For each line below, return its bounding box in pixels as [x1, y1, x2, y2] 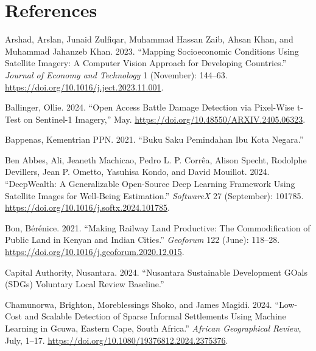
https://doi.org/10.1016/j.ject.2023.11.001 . [5, 80, 164, 93]
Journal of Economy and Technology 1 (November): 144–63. [5, 68, 228, 81]
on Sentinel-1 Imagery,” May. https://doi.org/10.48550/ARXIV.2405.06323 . [23, 112, 306, 125]
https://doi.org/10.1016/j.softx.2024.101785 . [5, 201, 170, 214]
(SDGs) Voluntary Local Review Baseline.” [5, 278, 164, 290]
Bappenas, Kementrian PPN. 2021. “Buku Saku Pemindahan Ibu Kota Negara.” [5, 133, 304, 146]
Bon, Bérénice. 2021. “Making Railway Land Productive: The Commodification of [5, 221, 311, 234]
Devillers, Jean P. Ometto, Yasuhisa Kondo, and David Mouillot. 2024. [5, 165, 270, 178]
